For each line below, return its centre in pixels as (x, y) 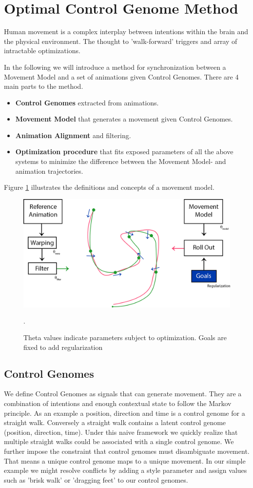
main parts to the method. (44, 86)
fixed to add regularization (63, 347)
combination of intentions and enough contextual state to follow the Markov (118, 403)
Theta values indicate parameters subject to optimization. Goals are (125, 337)
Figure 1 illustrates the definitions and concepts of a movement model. (109, 187)
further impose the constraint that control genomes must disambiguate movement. (127, 451)
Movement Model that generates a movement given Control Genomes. (124, 119)
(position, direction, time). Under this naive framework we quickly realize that (121, 432)
